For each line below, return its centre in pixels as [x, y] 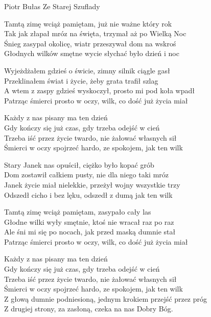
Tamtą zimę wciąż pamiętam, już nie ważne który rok [88, 23]
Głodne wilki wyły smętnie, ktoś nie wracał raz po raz [89, 221]
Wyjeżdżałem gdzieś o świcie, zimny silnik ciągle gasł [87, 70]
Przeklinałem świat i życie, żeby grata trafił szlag [81, 80]
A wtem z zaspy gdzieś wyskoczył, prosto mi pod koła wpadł [99, 90]
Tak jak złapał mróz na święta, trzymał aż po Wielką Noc [95, 33]
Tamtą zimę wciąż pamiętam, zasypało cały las [78, 212]
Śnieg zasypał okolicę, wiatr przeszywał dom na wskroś [90, 43]
